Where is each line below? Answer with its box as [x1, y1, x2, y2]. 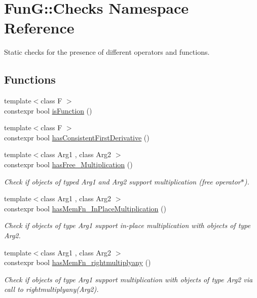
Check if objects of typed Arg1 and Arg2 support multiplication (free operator [4, 176, 241, 187]
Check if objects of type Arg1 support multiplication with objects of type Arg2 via [4, 274, 253, 284]
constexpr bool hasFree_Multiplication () [4, 159, 133, 170]
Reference [4, 17, 75, 38]
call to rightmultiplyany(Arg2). [4, 284, 99, 294]
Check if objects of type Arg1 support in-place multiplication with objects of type [4, 220, 250, 231]
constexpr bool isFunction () [4, 105, 92, 116]
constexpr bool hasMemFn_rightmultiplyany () [4, 257, 151, 268]
